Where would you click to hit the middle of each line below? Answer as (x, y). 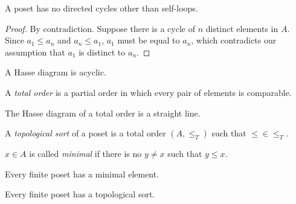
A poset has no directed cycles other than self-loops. (101, 8)
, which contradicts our (234, 40)
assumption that (35, 52)
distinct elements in (242, 28)
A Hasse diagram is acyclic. (56, 72)
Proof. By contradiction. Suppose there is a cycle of (100, 28)
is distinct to (102, 52)
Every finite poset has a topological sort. (80, 194)
